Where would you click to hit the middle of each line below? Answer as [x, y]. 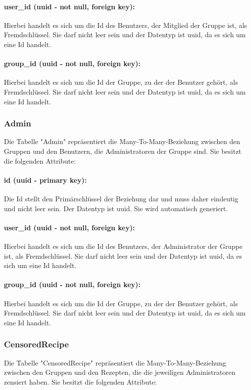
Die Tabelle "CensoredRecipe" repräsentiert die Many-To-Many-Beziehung [115, 362]
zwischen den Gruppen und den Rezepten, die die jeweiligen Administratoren [120, 372]
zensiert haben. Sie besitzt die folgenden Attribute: [80, 381]
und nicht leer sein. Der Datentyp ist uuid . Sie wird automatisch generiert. [116, 208]
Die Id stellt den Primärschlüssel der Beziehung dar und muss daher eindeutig [121, 198]
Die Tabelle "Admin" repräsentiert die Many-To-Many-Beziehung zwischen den [122, 141]
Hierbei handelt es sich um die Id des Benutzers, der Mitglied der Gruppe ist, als [125, 25]
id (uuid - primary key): [45, 180]
